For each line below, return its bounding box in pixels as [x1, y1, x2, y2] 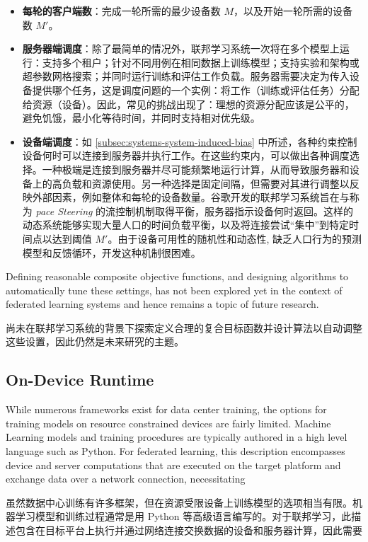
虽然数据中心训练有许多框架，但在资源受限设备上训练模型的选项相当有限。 [6, 495, 352, 509]
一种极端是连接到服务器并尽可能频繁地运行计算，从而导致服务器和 [42, 161, 350, 176]
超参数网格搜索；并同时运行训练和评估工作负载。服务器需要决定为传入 [22, 69, 350, 83]
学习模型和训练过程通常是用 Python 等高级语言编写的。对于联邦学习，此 [15, 509, 352, 524]
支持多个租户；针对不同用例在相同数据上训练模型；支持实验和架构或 [42, 54, 360, 69]
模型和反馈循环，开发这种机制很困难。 [22, 245, 201, 260]
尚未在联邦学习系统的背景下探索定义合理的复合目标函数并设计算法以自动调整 [6, 320, 362, 335]
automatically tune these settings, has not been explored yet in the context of [6, 282, 343, 297]
